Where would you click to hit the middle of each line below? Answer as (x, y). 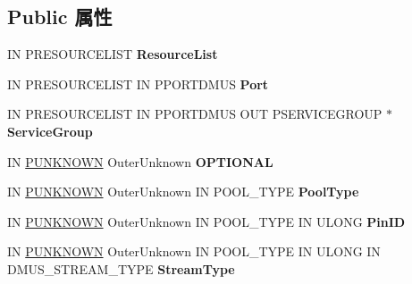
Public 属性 (60, 17)
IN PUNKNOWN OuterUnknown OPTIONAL (140, 161)
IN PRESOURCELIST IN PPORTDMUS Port (138, 84)
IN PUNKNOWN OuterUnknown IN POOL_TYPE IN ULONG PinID (206, 221)
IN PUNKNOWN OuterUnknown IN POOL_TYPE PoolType (183, 192)
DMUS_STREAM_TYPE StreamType (121, 268)
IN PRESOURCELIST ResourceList (113, 54)
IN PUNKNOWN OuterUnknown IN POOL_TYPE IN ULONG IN (194, 251)
